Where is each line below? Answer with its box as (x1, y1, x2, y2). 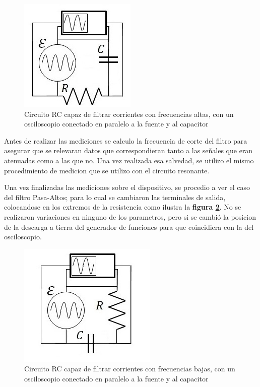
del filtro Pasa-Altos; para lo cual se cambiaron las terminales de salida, (4, 191, 226, 202)
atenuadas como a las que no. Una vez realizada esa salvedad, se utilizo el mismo (4, 155, 254, 165)
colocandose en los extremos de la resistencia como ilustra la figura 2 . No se (4, 202, 241, 212)
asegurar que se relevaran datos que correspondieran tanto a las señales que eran (4, 145, 253, 156)
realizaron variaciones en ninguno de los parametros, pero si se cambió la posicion (4, 211, 256, 222)
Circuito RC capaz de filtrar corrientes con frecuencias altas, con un (24, 108, 234, 119)
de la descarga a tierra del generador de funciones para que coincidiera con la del (4, 221, 254, 232)
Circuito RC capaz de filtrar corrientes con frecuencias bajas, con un (24, 363, 235, 374)
